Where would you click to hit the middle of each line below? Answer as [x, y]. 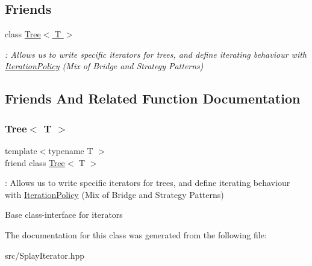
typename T [71, 150]
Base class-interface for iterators [64, 215]
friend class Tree [35, 162]
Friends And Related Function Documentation [153, 98]
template [21, 150]
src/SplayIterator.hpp [45, 255]
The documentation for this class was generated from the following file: [136, 234]
